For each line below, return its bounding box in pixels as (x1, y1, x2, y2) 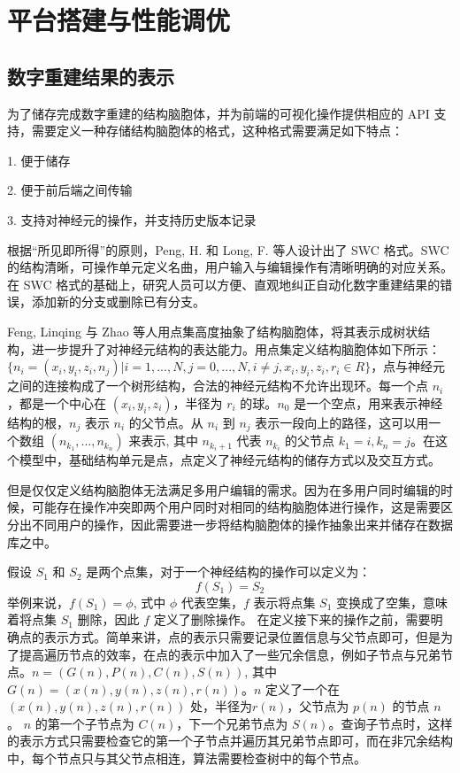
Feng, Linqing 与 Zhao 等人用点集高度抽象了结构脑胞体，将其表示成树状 (7, 321, 418, 340)
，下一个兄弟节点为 (176, 714, 288, 732)
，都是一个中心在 (7, 393, 106, 412)
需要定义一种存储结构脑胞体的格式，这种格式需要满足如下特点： (31, 121, 403, 140)
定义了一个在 (265, 679, 341, 698)
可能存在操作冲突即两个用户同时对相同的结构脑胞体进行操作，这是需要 (31, 498, 441, 516)
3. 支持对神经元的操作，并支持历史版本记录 (7, 210, 257, 228)
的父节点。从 (128, 413, 203, 431)
